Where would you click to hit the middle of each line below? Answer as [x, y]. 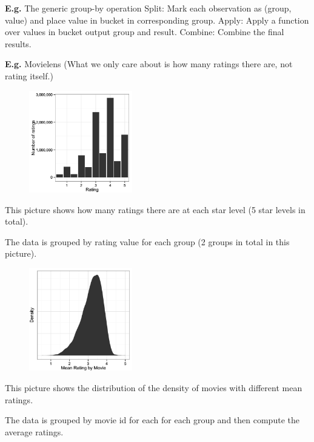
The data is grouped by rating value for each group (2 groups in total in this [147, 241]
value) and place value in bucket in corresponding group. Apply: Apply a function [157, 20]
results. [18, 43]
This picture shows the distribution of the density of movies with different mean [154, 388]
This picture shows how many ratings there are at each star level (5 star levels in [155, 209]
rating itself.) [29, 75]
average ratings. [34, 431]
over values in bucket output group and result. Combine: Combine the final [145, 32]
